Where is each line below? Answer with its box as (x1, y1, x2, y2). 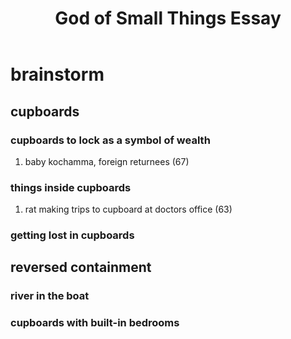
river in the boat (10, 289, 90, 303)
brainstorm (10, 63, 105, 86)
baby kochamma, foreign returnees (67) (24, 155, 190, 167)
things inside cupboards (10, 180, 132, 194)
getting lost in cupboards (10, 228, 135, 242)
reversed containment (10, 259, 152, 276)
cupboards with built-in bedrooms (10, 316, 180, 330)
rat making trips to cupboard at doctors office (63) (24, 203, 233, 216)
